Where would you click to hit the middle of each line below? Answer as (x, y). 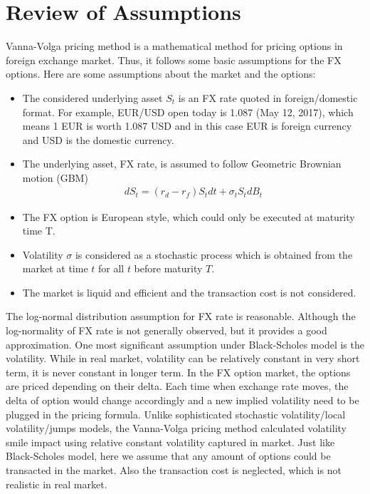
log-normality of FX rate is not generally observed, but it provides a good (166, 330)
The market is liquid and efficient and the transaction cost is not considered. (189, 292)
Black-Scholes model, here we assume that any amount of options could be (168, 456)
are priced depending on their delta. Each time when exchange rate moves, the (177, 386)
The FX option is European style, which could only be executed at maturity (189, 216)
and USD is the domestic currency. (98, 139)
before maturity (168, 268)
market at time (55, 268)
